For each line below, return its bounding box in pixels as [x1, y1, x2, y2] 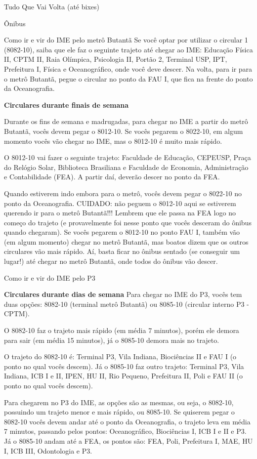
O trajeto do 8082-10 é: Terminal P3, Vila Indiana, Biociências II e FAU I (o [4, 351, 237, 362]
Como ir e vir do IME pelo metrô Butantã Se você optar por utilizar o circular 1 [4, 35, 248, 45]
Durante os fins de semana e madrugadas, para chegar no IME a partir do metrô [4, 116, 248, 126]
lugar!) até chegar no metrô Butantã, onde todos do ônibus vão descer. [4, 256, 218, 266]
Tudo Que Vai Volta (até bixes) [4, 1, 99, 11]
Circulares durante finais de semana [4, 99, 129, 110]
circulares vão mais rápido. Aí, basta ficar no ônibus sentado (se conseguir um [4, 246, 240, 256]
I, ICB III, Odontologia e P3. [4, 445, 92, 456]
